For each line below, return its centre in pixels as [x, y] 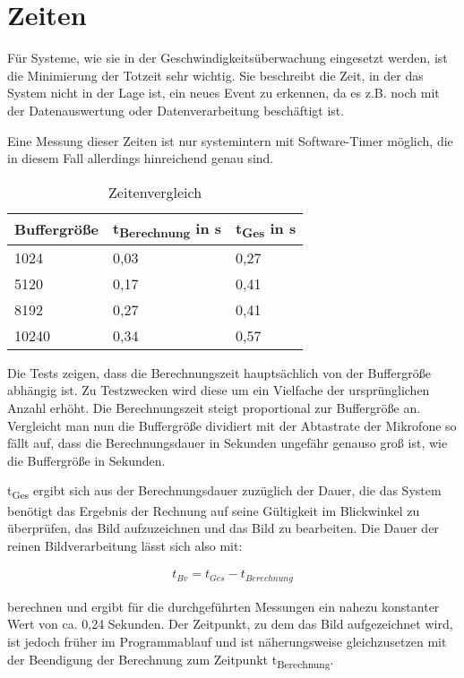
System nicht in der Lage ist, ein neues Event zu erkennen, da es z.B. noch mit [223, 93]
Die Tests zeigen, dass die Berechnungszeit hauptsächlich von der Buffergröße [219, 372]
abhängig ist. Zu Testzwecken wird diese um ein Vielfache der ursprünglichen [219, 390]
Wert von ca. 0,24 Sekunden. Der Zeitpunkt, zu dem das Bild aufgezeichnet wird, [230, 624]
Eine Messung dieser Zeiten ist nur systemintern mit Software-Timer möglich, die [230, 140]
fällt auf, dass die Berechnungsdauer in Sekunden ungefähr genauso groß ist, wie [228, 443]
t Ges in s [266, 229]
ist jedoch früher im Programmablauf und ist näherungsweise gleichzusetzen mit [227, 642]
